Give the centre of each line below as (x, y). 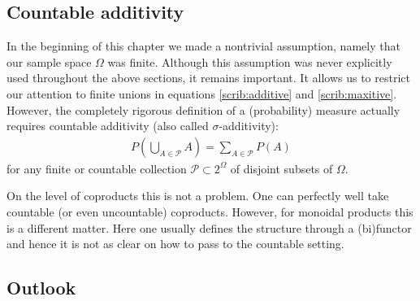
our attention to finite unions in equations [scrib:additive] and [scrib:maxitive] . (202, 93)
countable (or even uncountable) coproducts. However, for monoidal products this (210, 211)
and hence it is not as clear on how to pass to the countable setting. (175, 244)
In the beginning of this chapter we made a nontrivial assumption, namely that (204, 46)
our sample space (49, 61)
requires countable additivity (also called (108, 126)
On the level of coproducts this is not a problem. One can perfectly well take (198, 196)
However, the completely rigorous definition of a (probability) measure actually (204, 109)
